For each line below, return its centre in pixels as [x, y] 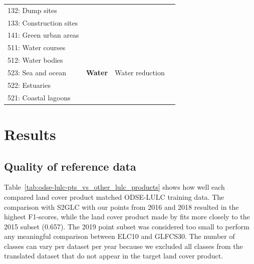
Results [30, 134]
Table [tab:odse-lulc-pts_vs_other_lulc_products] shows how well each [114, 187]
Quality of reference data [70, 166]
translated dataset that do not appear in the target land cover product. [114, 256]
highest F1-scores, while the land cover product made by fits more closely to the [127, 217]
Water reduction [140, 72]
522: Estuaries [29, 85]
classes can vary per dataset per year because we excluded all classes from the [123, 246]
